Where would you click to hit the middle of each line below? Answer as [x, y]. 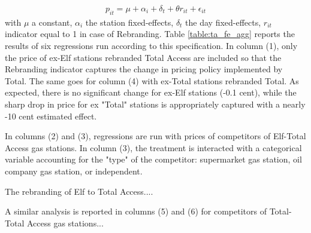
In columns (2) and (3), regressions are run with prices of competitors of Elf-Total [155, 136]
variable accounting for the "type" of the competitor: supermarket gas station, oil [153, 159]
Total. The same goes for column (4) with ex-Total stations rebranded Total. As [152, 80]
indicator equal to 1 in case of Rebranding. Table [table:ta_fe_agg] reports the [150, 34]
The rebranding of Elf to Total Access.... [79, 191]
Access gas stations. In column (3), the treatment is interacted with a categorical [153, 147]
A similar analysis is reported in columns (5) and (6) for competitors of [136, 211]
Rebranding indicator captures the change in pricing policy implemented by [144, 69]
